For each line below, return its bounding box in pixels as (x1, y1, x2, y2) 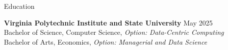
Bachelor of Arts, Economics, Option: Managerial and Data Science (4, 36, 207, 47)
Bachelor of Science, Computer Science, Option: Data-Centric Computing (4, 27, 224, 37)
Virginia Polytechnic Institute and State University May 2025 (4, 17, 213, 27)
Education (4, 1, 35, 11)
